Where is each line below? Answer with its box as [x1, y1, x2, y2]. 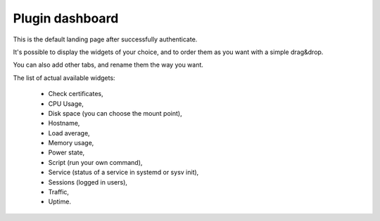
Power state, [48, 148, 85, 157]
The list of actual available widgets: [13, 74, 115, 82]
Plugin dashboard [13, 11, 119, 26]
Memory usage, [48, 139, 94, 147]
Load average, [48, 128, 91, 137]
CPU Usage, [48, 99, 84, 108]
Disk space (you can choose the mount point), [48, 109, 182, 117]
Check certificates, [48, 90, 103, 98]
